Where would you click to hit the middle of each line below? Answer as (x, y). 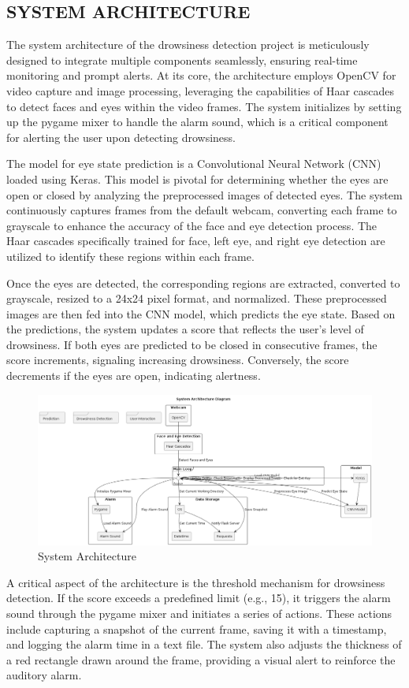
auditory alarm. (44, 675)
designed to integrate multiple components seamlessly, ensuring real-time (182, 60)
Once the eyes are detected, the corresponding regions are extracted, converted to (203, 283)
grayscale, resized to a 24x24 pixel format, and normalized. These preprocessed (197, 298)
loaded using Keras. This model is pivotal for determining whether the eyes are (197, 179)
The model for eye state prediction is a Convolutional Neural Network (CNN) (194, 164)
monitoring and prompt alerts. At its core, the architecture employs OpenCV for (201, 75)
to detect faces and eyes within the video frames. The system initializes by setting (204, 106)
